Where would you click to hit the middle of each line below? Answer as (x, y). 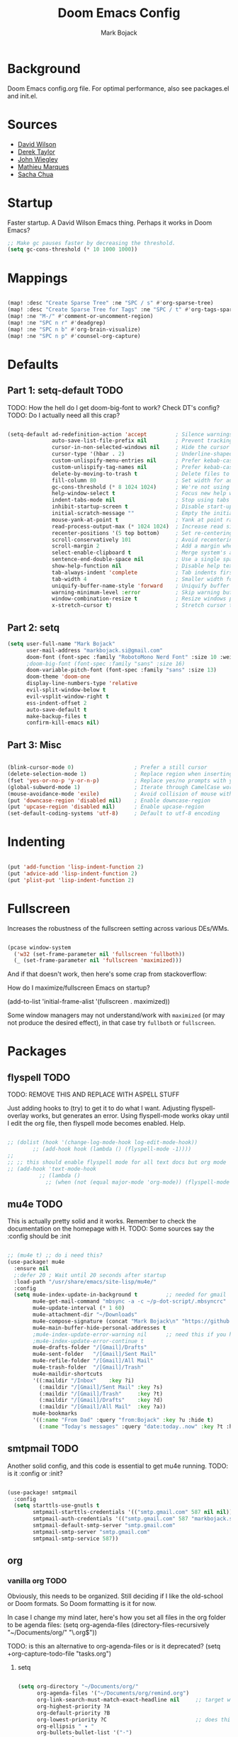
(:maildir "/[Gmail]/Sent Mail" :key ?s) (101, 1387)
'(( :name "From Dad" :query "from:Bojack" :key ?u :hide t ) (123, 1420)
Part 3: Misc (35, 745)
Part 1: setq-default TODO (66, 391)
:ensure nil (32, 1268)
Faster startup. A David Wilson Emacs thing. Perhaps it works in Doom (110, 222)
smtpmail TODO (43, 1449)
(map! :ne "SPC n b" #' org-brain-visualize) (74, 329)
